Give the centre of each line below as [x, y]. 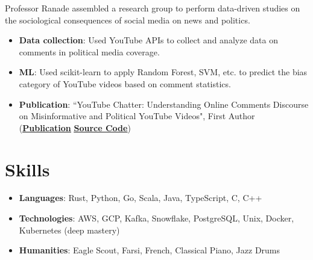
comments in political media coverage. [89, 51]
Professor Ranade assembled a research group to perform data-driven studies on [153, 8]
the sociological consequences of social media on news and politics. [128, 20]
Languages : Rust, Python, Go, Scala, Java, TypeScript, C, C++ [141, 198]
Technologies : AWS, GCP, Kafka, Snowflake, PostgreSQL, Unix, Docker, [156, 218]
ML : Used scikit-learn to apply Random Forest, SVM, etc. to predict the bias [163, 72]
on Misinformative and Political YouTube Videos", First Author [137, 116]
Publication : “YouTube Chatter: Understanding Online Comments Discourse [164, 104]
